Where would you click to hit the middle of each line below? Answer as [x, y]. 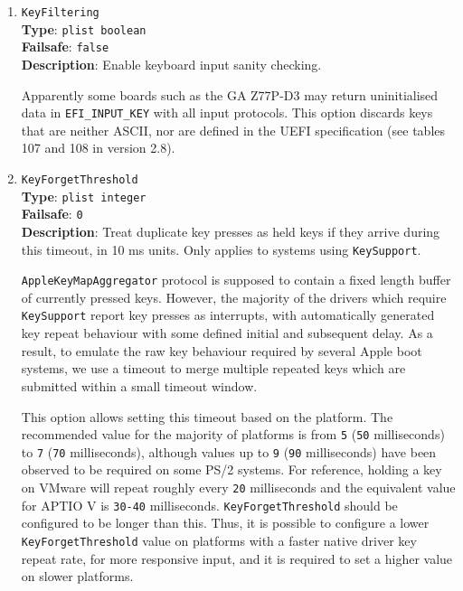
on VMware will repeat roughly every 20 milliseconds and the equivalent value [238, 487]
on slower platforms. [77, 576]
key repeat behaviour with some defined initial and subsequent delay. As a [227, 333]
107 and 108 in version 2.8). [98, 148]
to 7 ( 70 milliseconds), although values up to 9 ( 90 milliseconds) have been [229, 451]
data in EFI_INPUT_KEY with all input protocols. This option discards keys [227, 113]
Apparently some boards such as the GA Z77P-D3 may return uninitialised [230, 94]
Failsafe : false [65, 47]
